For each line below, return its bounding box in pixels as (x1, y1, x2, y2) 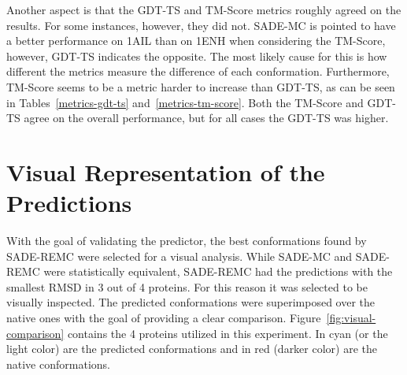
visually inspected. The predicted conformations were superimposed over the (6, 294, 376, 310)
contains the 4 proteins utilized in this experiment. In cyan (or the (67, 325, 388, 341)
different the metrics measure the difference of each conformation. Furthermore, (6, 63, 390, 80)
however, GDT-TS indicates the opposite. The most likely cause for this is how (6, 47, 387, 64)
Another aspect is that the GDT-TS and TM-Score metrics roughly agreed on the (6, 2, 401, 17)
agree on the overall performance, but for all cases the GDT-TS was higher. (24, 110, 389, 126)
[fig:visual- (326, 310, 376, 326)
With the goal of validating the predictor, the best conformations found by (6, 232, 367, 249)
